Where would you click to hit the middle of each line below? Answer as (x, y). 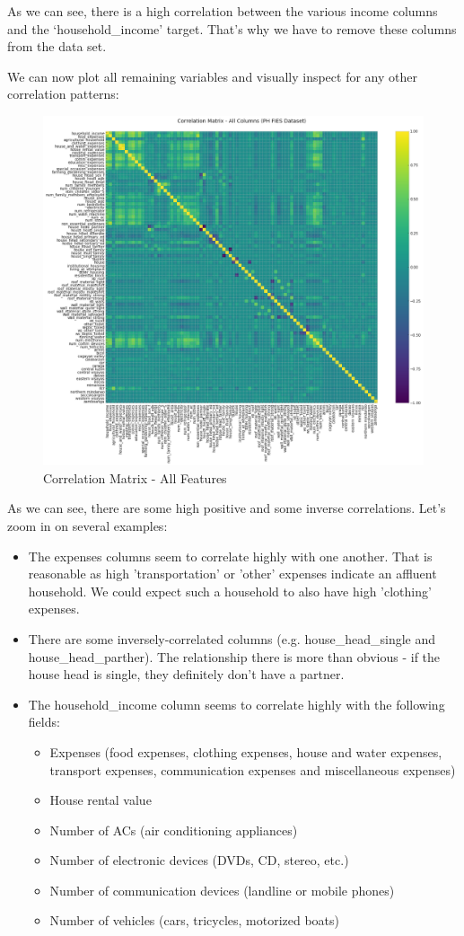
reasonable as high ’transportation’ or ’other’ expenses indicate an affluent (232, 574)
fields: (44, 722)
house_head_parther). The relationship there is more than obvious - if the (234, 656)
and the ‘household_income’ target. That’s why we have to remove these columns (232, 28)
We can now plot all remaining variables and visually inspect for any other (212, 76)
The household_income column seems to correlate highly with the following (236, 704)
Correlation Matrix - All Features (135, 477)
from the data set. (57, 46)
